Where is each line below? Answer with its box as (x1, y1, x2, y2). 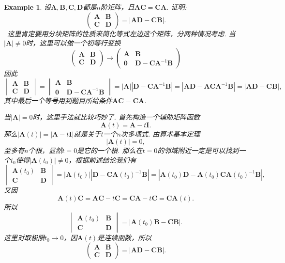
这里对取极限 (4, 232, 45, 242)
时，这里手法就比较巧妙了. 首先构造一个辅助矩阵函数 (32, 111, 200, 122)
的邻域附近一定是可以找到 (157, 145, 239, 155)
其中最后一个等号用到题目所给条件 (4, 95, 112, 106)
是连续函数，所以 (97, 232, 152, 242)
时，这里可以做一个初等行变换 (26, 38, 121, 48)
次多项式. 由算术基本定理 (120, 128, 200, 139)
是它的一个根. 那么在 (77, 145, 143, 155)
